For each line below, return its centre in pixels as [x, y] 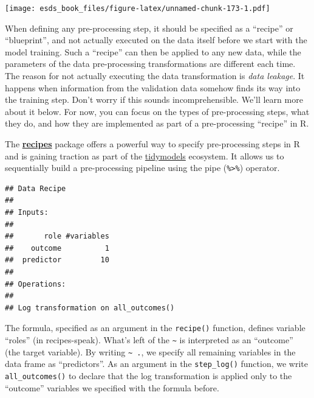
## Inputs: [27, 213]
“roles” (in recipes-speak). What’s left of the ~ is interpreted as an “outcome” [149, 340]
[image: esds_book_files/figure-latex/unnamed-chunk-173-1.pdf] [138, 9]
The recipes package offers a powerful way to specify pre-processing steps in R [152, 144]
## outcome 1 [57, 248]
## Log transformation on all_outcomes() [90, 308]
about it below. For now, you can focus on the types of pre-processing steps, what [157, 111]
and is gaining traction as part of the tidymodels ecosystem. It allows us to [145, 155]
